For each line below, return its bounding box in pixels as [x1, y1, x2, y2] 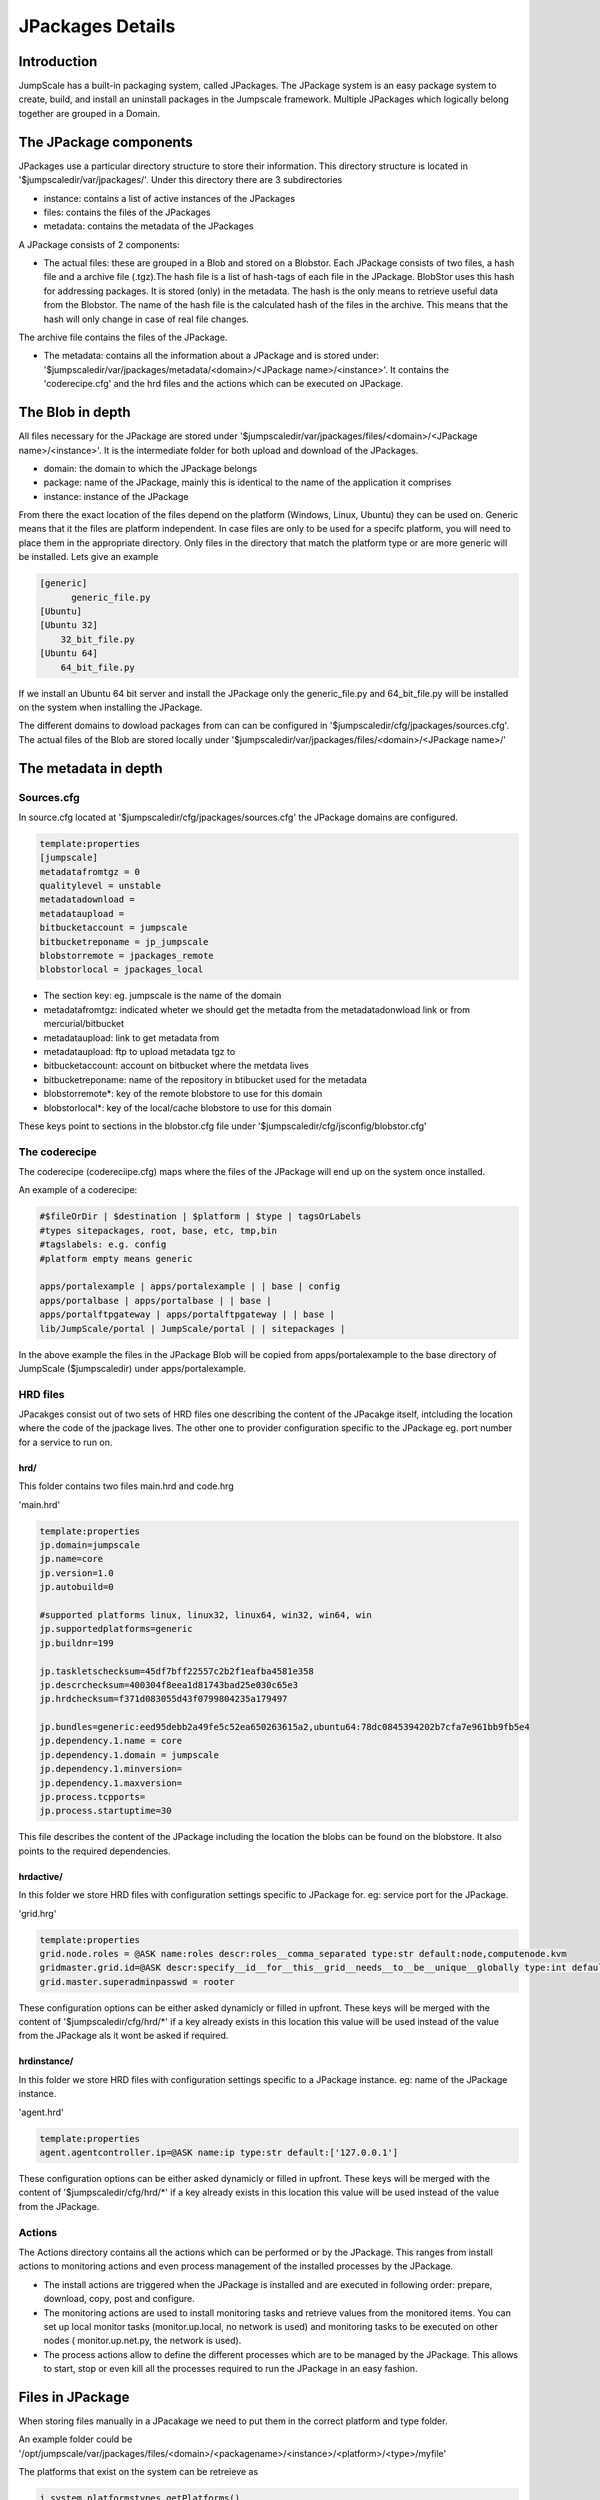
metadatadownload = [39, 894, 135, 905]
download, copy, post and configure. [43, 2293, 195, 2305]
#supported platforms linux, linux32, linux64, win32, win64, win [39, 1609, 372, 1620]
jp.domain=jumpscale [39, 1539, 140, 1550]
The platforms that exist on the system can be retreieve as [18, 2466, 259, 2478]
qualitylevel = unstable [39, 880, 162, 892]
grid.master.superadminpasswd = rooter [39, 1976, 235, 1987]
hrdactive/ [18, 1870, 64, 1882]
